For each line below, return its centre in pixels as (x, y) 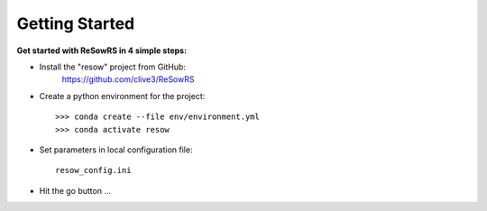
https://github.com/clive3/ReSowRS (128, 79)
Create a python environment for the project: (122, 96)
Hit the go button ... (75, 190)
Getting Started (76, 23)
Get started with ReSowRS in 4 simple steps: (102, 50)
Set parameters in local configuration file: (116, 150)
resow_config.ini (93, 170)
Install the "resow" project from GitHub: (113, 67)
